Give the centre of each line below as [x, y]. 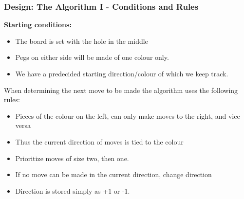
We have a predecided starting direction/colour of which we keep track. [122, 73]
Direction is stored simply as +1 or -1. [73, 190]
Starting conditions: [38, 25]
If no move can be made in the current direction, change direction [113, 174]
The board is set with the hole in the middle [82, 41]
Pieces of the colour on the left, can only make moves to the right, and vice [128, 116]
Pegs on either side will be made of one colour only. [92, 57]
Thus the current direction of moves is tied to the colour [99, 141]
